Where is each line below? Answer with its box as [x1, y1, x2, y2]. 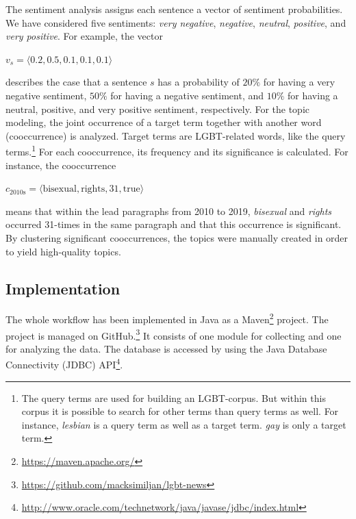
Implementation [5, 277, 120, 299]
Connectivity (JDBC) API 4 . [5, 355, 123, 372]
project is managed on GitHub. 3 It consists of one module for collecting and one [5, 326, 342, 342]
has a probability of [157, 75, 240, 89]
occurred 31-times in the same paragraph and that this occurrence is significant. [5, 217, 342, 231]
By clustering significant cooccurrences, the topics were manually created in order [5, 230, 348, 244]
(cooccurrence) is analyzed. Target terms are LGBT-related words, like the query [5, 128, 346, 142]
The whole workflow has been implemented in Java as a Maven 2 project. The [5, 310, 329, 327]
